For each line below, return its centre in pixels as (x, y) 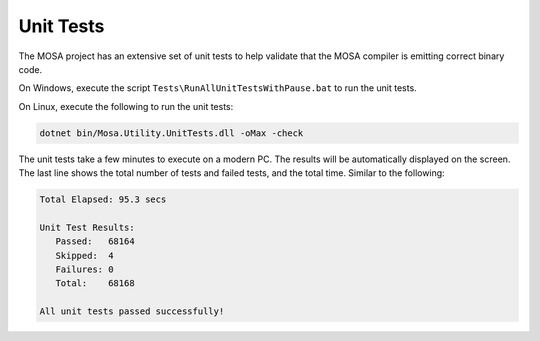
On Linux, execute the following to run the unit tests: (126, 106)
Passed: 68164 (95, 241)
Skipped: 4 (84, 255)
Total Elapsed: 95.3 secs (103, 199)
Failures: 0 (84, 269)
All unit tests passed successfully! (132, 311)
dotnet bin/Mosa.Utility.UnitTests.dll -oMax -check (171, 133)
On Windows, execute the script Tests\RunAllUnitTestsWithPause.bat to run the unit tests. (217, 88)
